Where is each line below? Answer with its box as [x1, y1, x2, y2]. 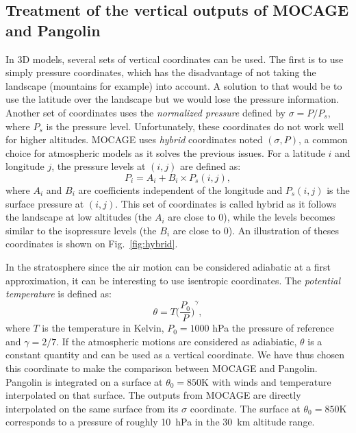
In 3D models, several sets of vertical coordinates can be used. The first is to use [5, 51, 344, 66]
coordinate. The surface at [190, 401, 301, 415]
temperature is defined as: [5, 286, 112, 301]
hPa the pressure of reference [212, 321, 334, 335]
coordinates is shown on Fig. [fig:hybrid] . [5, 236, 178, 251]
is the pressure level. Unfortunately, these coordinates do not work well [46, 119, 344, 133]
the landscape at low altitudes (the [5, 210, 152, 224]
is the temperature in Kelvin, [42, 321, 164, 335]
